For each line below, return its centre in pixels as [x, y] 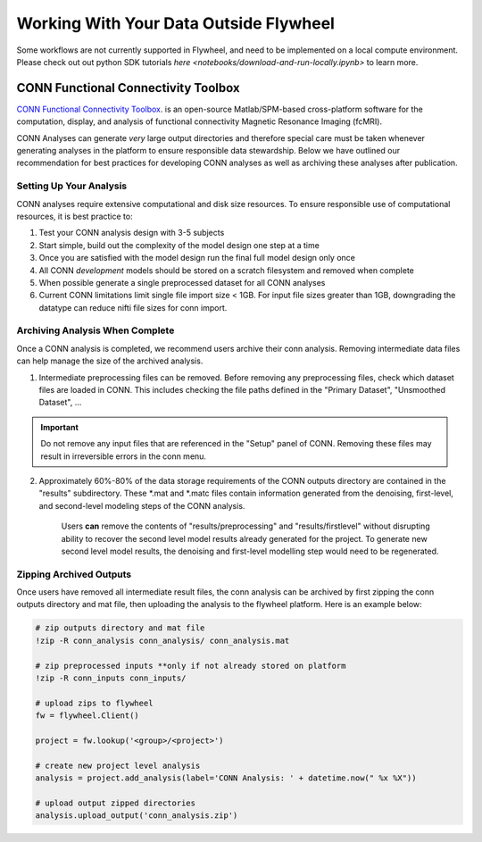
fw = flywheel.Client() [87, 716]
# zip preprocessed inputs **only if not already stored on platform [191, 666]
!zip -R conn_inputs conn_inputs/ [111, 678]
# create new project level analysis [118, 765]
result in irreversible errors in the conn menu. [124, 456]
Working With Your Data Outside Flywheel [175, 23]
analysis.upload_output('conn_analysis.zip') [137, 816]
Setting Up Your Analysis [72, 186]
